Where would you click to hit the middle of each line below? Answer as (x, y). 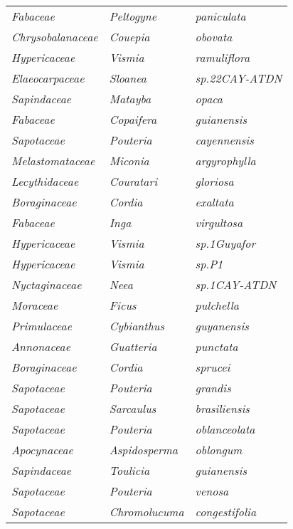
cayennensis (224, 140)
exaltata (214, 202)
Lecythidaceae (45, 181)
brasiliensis (222, 408)
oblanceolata (225, 429)
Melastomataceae (53, 161)
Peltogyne (133, 16)
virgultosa (219, 222)
